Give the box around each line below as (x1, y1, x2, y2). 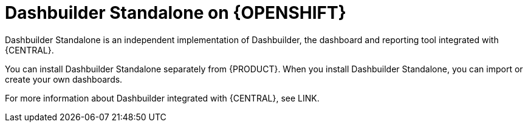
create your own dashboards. (5, 74, 123, 84)
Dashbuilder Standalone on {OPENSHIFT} (5, 2, 346, 23)
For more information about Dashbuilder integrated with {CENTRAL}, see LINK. (5, 92, 320, 103)
